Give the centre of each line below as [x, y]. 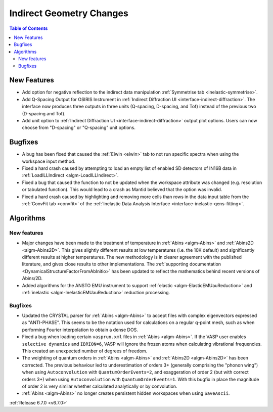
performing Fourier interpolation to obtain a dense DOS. [80, 330]
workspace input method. [49, 161]
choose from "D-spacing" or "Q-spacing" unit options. [79, 128]
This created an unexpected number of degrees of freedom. [85, 351]
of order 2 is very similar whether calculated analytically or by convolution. [100, 386]
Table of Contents [29, 28]
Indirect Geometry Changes [69, 13]
